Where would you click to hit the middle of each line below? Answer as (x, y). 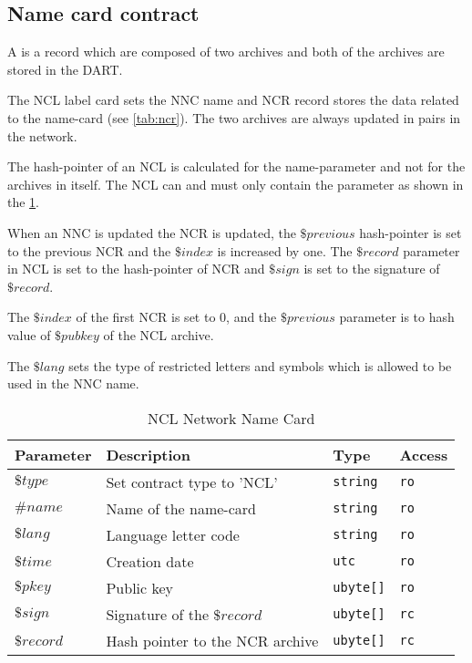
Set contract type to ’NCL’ (192, 482)
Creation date (150, 561)
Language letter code (173, 534)
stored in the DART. (65, 69)
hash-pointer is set (410, 232)
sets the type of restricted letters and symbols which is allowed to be (260, 365)
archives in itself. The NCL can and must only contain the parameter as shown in (236, 184)
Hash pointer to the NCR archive (212, 640)
